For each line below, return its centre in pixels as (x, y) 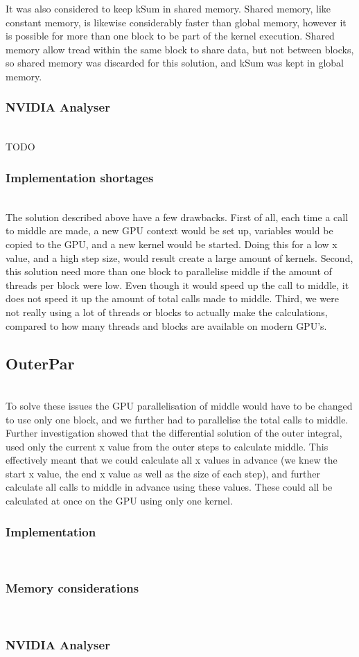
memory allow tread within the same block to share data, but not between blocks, (180, 49)
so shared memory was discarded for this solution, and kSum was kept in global (175, 63)
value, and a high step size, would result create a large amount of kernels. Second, (179, 257)
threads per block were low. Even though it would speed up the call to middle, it (177, 284)
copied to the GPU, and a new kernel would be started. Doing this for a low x (172, 244)
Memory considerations (72, 588)
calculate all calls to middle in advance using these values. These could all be (169, 487)
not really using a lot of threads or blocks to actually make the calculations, (167, 312)
